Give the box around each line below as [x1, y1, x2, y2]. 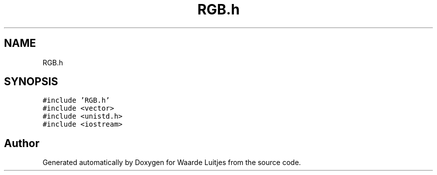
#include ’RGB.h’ [42, 96, 110, 105]
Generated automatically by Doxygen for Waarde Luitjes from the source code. [42, 158, 301, 167]
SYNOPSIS [4, 75, 58, 88]
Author [4, 137, 39, 150]
